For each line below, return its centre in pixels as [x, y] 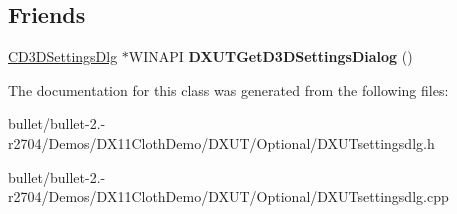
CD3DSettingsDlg [63, 56]
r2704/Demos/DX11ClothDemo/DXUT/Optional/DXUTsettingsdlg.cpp [228, 196]
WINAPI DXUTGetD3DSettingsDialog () [270, 56]
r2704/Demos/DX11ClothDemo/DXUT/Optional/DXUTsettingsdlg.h [221, 142]
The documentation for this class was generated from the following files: [228, 89]
